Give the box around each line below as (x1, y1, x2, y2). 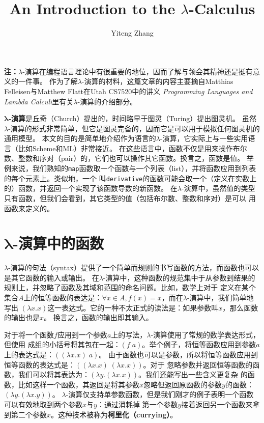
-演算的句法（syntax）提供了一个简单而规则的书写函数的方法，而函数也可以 (8, 262, 259, 273)
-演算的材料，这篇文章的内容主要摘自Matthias (81, 76, 233, 87)
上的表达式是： (4, 349, 54, 360)
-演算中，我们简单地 (187, 292, 254, 303)
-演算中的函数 (13, 233, 104, 253)
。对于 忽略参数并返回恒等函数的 (143, 359, 253, 370)
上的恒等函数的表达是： (23, 292, 102, 303)
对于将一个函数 (4, 329, 54, 340)
